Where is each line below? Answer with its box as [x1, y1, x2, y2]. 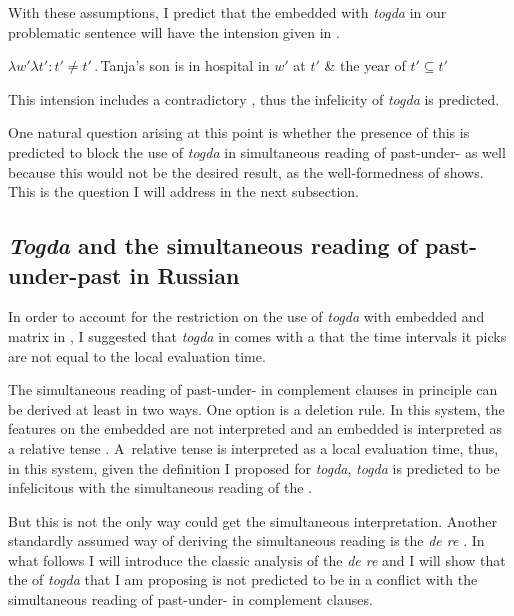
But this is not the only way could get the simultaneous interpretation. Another [8, 510, 498, 531]
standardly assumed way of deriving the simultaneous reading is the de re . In [8, 530, 485, 551]
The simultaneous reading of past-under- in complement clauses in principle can [8, 379, 498, 400]
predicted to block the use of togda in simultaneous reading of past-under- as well [8, 141, 506, 162]
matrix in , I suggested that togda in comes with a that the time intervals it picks [8, 325, 507, 346]
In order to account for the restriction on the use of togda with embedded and [8, 306, 485, 327]
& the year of [324, 55, 406, 76]
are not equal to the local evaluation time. [8, 345, 266, 366]
